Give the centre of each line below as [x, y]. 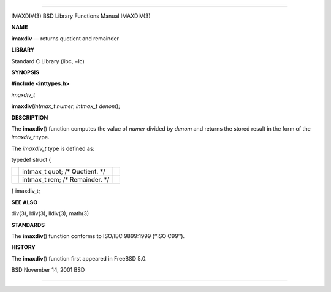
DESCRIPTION [30, 117]
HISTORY [24, 247]
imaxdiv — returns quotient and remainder [65, 38]
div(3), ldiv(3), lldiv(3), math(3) [50, 213]
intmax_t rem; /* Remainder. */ [66, 180]
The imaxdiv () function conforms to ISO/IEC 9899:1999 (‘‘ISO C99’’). [98, 236]
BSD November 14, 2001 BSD [48, 270]
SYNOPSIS [25, 72]
